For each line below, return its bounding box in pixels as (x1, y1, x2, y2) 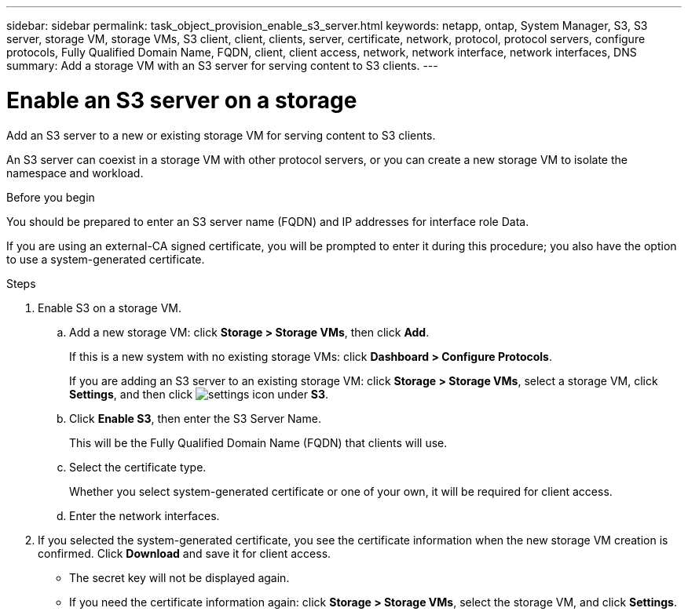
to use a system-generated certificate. (6, 252, 205, 266)
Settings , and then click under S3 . (69, 387, 329, 401)
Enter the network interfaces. (69, 508, 220, 522)
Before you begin (6, 190, 95, 204)
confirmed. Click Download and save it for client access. (38, 546, 331, 560)
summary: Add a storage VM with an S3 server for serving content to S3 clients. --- (6, 59, 438, 72)
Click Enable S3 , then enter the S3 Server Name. (69, 411, 321, 425)
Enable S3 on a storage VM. (38, 300, 181, 315)
